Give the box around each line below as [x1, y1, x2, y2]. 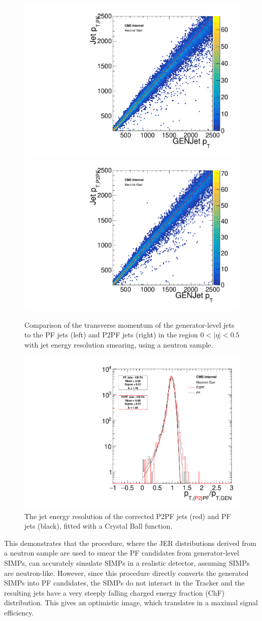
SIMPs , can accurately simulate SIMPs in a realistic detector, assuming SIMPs [4, 557, 250, 568]
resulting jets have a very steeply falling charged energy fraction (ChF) [4, 587, 225, 598]
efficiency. [4, 607, 34, 617]
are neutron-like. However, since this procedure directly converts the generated [4, 567, 249, 578]
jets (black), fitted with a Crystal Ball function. [24, 521, 173, 531]
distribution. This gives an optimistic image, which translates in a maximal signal [4, 597, 258, 608]
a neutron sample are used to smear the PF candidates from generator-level [4, 547, 239, 558]
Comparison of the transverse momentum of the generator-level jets [24, 319, 235, 330]
